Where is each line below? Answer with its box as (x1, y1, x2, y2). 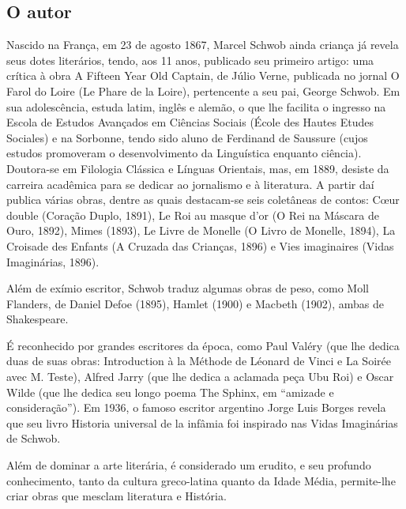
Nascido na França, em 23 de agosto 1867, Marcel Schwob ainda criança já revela (6, 36, 399, 53)
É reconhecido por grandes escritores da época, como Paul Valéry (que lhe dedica (6, 337, 400, 353)
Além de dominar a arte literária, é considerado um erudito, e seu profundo (6, 457, 371, 473)
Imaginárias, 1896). (6, 253, 100, 270)
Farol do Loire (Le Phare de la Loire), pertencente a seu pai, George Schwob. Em (6, 82, 400, 99)
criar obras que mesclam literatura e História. (6, 488, 227, 504)
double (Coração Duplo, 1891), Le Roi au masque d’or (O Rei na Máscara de (6, 206, 379, 223)
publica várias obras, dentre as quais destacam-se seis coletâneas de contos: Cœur (6, 191, 400, 208)
